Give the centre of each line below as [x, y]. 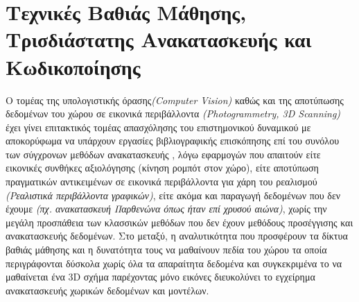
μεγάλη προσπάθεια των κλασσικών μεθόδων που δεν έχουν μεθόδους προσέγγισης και [179, 222]
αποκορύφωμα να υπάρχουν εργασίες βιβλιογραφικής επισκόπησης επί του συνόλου [173, 141]
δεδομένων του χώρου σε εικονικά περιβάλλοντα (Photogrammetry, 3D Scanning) [173, 114]
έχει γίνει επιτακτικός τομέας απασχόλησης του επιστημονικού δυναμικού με [158, 127]
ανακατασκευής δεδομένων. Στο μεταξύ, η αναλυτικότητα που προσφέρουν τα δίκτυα [177, 236]
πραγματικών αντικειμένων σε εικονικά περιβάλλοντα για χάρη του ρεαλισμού [161, 182]
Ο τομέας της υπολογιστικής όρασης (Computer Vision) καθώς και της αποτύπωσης [175, 100]
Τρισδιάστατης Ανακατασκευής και [159, 39]
